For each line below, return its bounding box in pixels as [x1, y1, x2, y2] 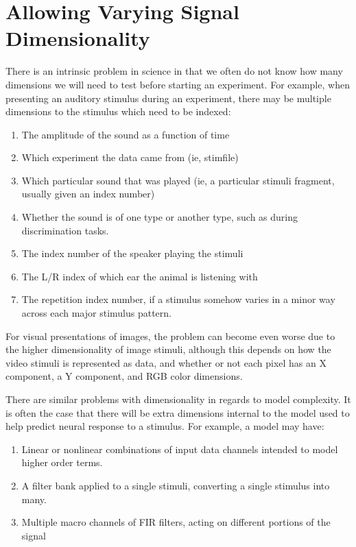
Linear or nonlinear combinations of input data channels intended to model [21, 441, 338, 456]
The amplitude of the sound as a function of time [21, 127, 230, 141]
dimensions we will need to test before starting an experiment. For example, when [5, 77, 350, 91]
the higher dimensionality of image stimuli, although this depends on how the [5, 342, 331, 356]
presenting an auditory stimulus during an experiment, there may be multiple [5, 90, 331, 105]
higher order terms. [21, 455, 103, 470]
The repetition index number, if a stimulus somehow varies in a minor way [21, 292, 335, 306]
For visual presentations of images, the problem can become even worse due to [5, 328, 335, 343]
